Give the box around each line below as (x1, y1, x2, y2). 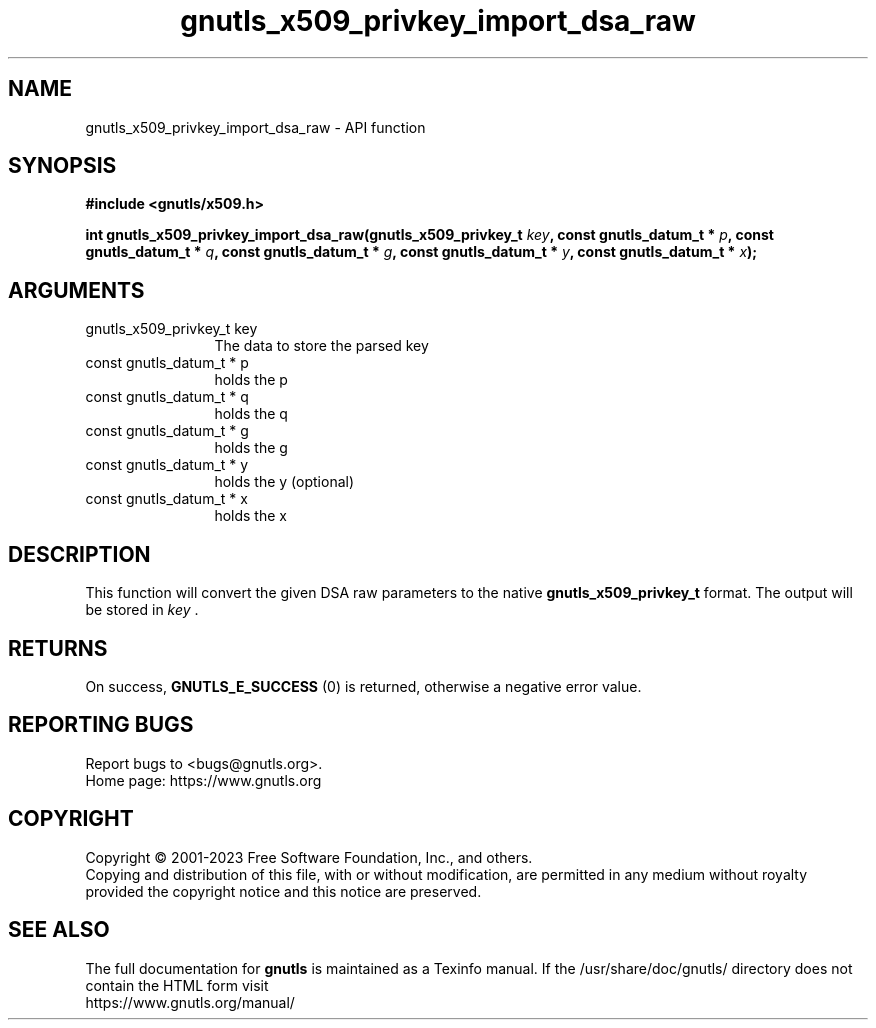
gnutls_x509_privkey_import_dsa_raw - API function (85, 118, 426, 136)
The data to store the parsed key (214, 337, 429, 355)
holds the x (214, 507, 287, 525)
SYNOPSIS (8, 153, 117, 179)
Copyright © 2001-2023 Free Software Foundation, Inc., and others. (85, 848, 533, 866)
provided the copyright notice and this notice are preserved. (85, 882, 482, 900)
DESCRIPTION (8, 541, 151, 567)
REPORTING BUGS (8, 712, 194, 738)
